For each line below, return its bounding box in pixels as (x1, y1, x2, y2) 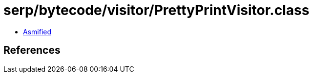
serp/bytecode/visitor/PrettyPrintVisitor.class (3, 2, 310, 18)
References (3, 44, 61, 57)
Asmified (23, 27, 52, 36)
